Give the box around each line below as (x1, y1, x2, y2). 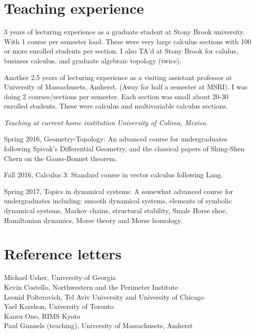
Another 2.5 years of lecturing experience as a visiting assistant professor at (4, 72, 232, 82)
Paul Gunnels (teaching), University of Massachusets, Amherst (4, 320, 193, 331)
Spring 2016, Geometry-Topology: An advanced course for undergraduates (4, 134, 227, 144)
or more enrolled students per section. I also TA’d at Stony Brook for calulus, (4, 46, 238, 56)
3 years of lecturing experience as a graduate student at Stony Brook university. (4, 27, 245, 37)
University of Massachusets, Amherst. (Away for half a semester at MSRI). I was (4, 82, 248, 92)
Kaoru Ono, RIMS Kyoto (4, 310, 81, 321)
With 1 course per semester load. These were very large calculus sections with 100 (4, 36, 252, 46)
